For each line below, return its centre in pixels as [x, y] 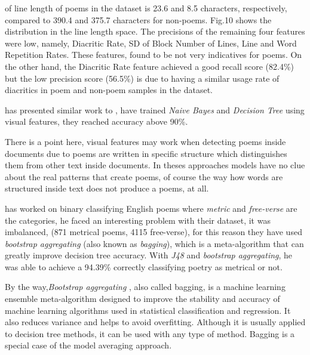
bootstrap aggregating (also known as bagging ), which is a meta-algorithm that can [154, 243]
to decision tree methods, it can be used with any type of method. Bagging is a [150, 333]
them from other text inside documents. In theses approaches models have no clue [155, 165]
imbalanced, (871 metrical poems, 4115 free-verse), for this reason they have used [154, 232]
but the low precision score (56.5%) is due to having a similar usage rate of [142, 78]
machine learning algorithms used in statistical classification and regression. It [148, 310]
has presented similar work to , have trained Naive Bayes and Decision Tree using [155, 109]
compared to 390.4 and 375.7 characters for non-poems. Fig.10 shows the [138, 19]
